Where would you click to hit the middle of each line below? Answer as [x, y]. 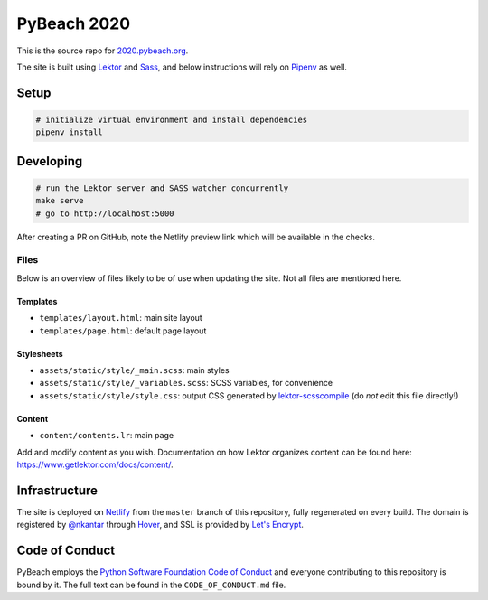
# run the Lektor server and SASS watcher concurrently [162, 188]
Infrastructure [57, 490]
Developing [50, 161]
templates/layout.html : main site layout [121, 318]
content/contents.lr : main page [107, 436]
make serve [60, 201]
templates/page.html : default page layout [123, 331]
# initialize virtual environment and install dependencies [172, 119]
